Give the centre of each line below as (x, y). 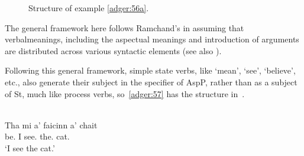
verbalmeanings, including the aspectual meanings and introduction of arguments (152, 39)
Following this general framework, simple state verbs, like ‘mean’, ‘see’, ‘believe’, (150, 70)
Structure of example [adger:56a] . (89, 8)
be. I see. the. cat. (37, 136)
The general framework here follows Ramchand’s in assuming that (124, 27)
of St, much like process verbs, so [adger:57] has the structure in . (125, 93)
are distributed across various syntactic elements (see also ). (113, 50)
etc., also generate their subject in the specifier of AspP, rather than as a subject (151, 82)
